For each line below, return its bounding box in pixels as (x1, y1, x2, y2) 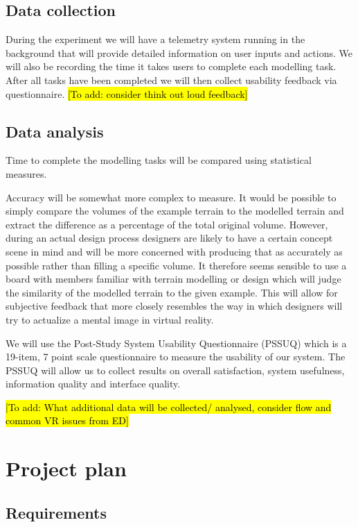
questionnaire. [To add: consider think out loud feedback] (6, 86, 248, 101)
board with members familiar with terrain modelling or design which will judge (6, 271, 341, 286)
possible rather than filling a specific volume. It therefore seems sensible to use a (6, 258, 347, 272)
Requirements (6, 501, 107, 523)
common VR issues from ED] (6, 413, 129, 428)
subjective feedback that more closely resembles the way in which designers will (6, 299, 343, 313)
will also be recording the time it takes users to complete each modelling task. (6, 59, 337, 74)
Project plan (6, 454, 127, 483)
